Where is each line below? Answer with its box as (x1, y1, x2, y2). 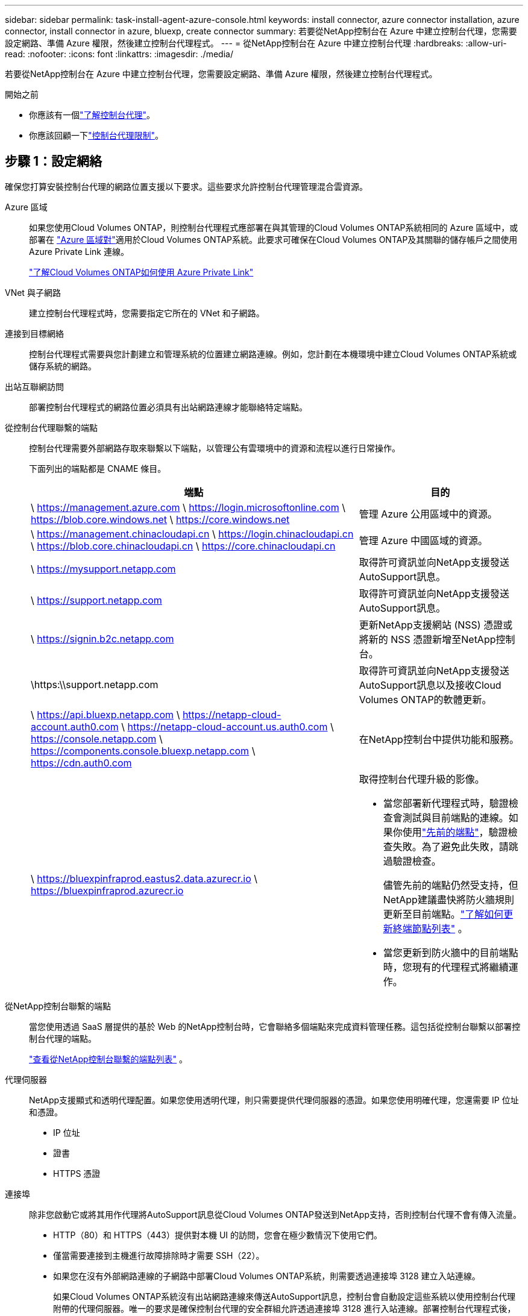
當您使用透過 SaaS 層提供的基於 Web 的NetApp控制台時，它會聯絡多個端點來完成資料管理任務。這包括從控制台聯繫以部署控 (29, 1021, 521, 1032)
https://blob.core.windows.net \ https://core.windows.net (31, 513, 290, 525)
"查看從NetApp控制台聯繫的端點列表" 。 (29, 1053, 188, 1064)
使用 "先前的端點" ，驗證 (402, 826, 508, 838)
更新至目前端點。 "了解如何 (383, 907, 504, 920)
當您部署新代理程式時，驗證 (383, 797, 509, 809)
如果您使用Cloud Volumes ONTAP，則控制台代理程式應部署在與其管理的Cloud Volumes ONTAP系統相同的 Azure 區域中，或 (29, 222, 518, 233)
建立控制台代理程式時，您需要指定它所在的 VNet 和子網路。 (29, 307, 265, 318)
